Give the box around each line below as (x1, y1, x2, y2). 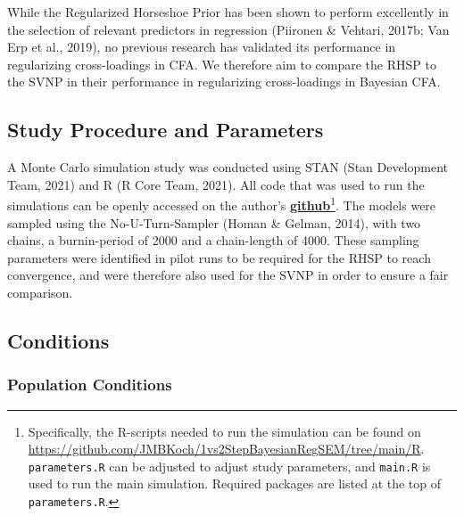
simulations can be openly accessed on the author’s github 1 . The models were (7, 193, 436, 215)
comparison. (7, 283, 73, 301)
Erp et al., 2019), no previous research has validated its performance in (7, 37, 396, 56)
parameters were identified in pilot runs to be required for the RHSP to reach (7, 248, 431, 266)
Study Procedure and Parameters (7, 116, 324, 143)
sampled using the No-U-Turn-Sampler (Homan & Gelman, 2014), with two (7, 213, 421, 232)
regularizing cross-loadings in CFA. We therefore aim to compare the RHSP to (7, 54, 436, 73)
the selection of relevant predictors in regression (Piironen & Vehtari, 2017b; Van (7, 20, 450, 38)
